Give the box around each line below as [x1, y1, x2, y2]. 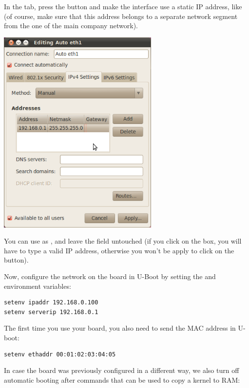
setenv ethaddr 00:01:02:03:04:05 [4, 351, 116, 358]
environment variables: [4, 281, 71, 291]
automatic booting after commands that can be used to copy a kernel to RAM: [4, 374, 240, 385]
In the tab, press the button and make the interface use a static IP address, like [4, 1, 242, 11]
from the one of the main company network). [4, 20, 138, 31]
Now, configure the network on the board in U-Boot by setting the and [4, 271, 216, 282]
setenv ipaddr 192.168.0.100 [4, 299, 98, 306]
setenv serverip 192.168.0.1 [4, 308, 98, 316]
